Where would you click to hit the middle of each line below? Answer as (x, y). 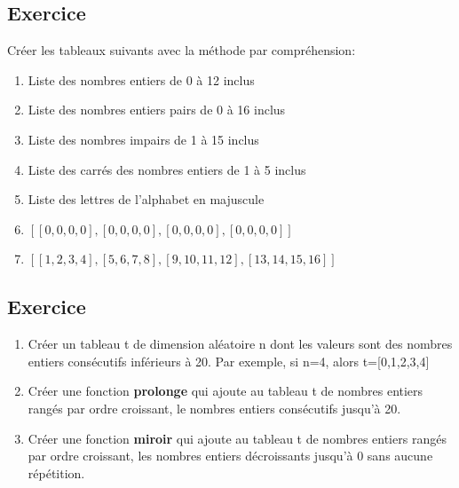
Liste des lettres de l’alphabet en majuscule (146, 199)
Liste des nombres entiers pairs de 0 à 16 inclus (157, 110)
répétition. (56, 472)
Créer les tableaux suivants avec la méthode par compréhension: (182, 50)
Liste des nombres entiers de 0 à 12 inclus (141, 79)
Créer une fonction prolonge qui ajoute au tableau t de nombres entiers (226, 391)
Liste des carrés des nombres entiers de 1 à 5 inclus (167, 169)
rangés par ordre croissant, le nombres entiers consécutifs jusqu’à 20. (214, 408)
